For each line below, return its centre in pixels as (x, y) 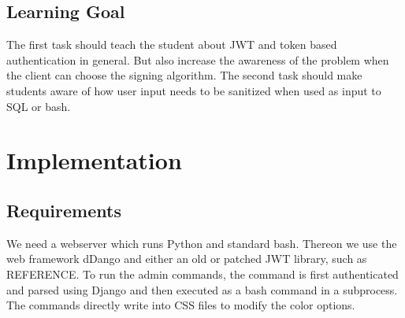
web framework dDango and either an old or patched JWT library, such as (187, 259)
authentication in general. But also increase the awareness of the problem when (198, 59)
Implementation (94, 160)
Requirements (64, 210)
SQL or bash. (39, 106)
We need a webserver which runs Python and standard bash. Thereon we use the (202, 243)
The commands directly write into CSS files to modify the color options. (181, 305)
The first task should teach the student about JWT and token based (172, 44)
